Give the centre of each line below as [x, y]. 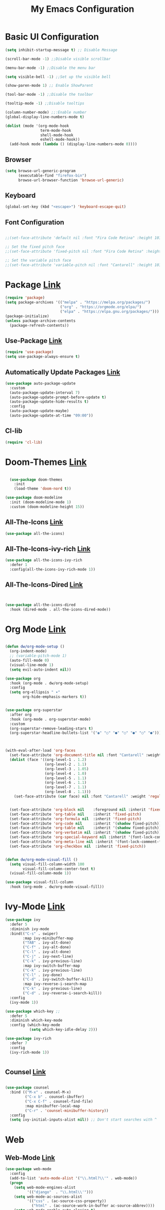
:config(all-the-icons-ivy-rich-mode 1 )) [53, 569]
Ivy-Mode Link [35, 907]
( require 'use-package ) [29, 352]
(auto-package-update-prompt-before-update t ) [58, 397]
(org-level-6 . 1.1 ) [66, 783]
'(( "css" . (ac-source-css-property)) [67, 1201]
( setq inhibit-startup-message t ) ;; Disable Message [61, 50]
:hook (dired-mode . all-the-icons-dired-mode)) [60, 609]
